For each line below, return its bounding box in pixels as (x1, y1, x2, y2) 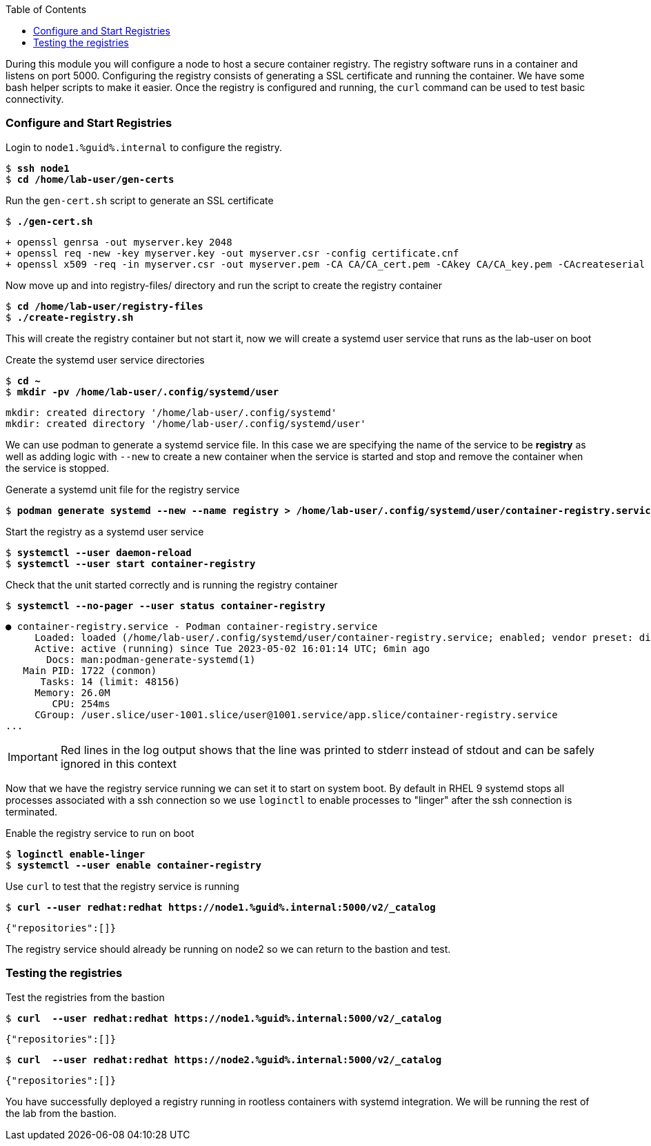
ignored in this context (60, 756, 177, 771)
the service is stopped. (6, 462, 110, 474)
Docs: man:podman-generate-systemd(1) (46, 653, 256, 665)
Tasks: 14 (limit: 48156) (40, 675, 180, 687)
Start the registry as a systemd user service (6, 525, 204, 537)
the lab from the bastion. (6, 1107, 117, 1119)
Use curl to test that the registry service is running (6, 880, 239, 892)
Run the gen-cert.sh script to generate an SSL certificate (6, 194, 274, 206)
